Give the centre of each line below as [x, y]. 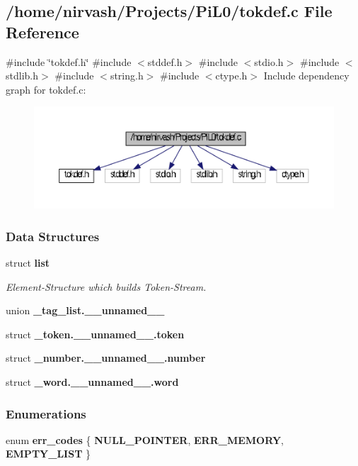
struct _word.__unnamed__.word [92, 382]
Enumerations [46, 413]
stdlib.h [22, 76]
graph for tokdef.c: [46, 89]
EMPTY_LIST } [48, 454]
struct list [28, 263]
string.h [127, 76]
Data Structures [53, 236]
